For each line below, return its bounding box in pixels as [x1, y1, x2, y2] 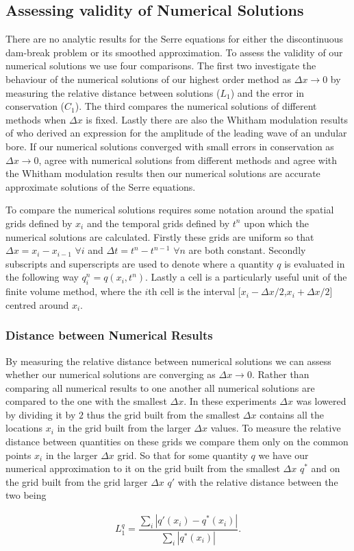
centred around [5, 297, 69, 312]
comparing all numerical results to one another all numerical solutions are [5, 380, 315, 395]
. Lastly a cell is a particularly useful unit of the [145, 270, 347, 284]
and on [311, 461, 340, 476]
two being [5, 488, 47, 502]
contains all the [260, 407, 325, 421]
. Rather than [251, 367, 309, 382]
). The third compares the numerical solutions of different [75, 99, 317, 113]
